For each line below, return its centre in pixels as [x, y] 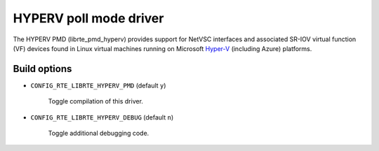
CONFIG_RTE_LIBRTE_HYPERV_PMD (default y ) [98, 85]
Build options [42, 69]
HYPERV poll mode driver [88, 18]
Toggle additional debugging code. [99, 134]
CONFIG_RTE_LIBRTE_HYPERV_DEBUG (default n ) [102, 117]
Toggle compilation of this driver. [96, 101]
